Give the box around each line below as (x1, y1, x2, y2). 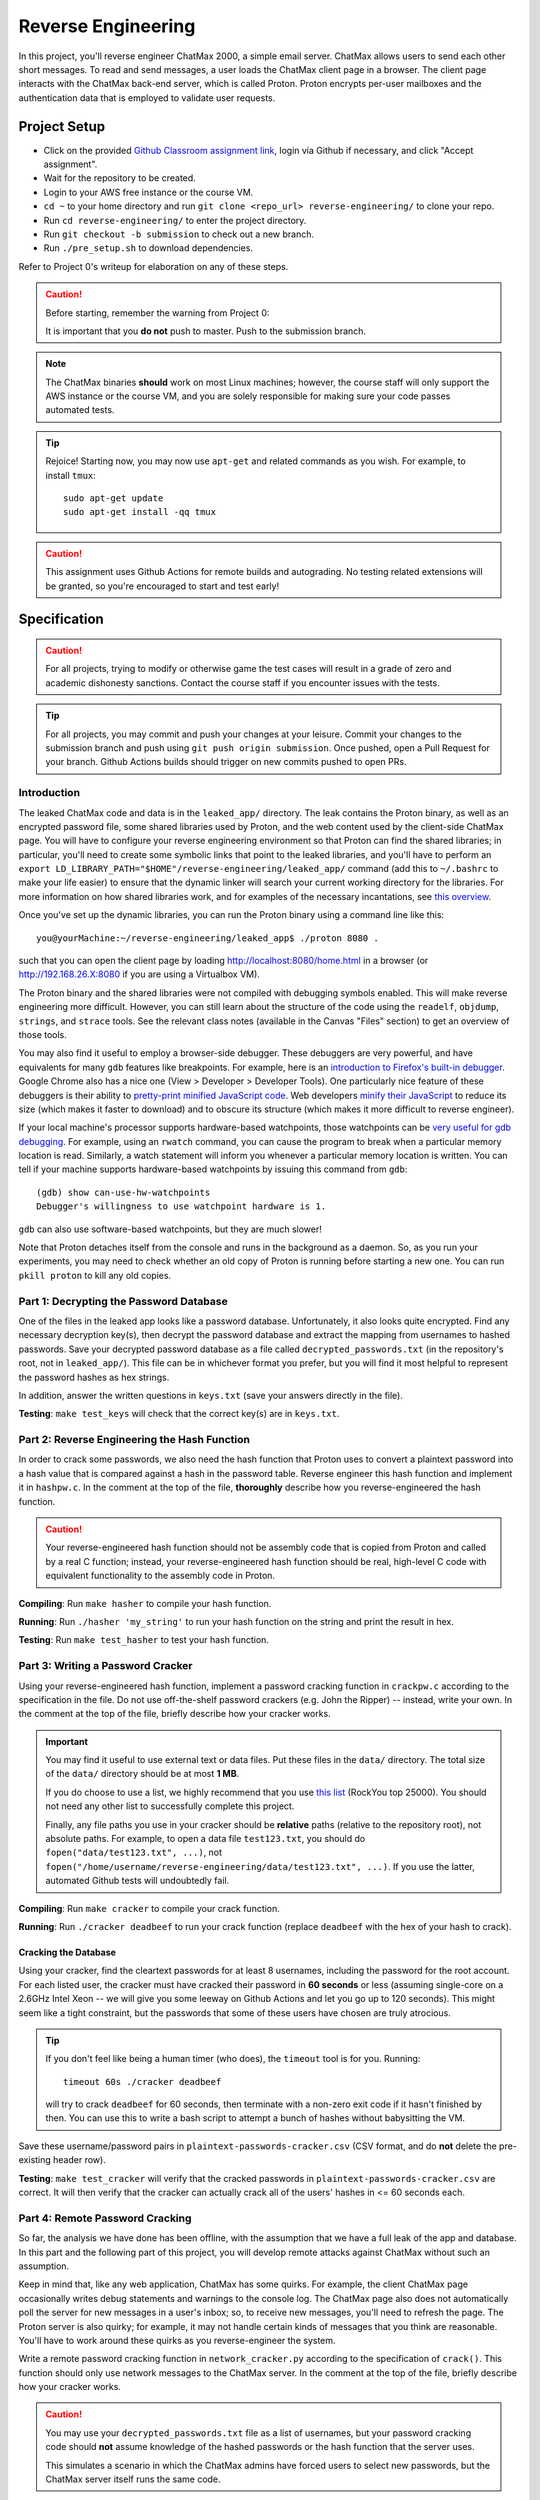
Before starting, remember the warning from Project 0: (45, 306, 270, 319)
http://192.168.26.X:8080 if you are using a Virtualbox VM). (18, 968, 260, 980)
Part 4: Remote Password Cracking (18, 2211, 192, 2225)
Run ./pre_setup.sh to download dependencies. (43, 242, 254, 254)
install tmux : (45, 469, 97, 481)
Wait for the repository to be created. (43, 172, 197, 184)
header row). (53, 2154, 107, 2166)
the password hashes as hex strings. (18, 1371, 170, 1383)
